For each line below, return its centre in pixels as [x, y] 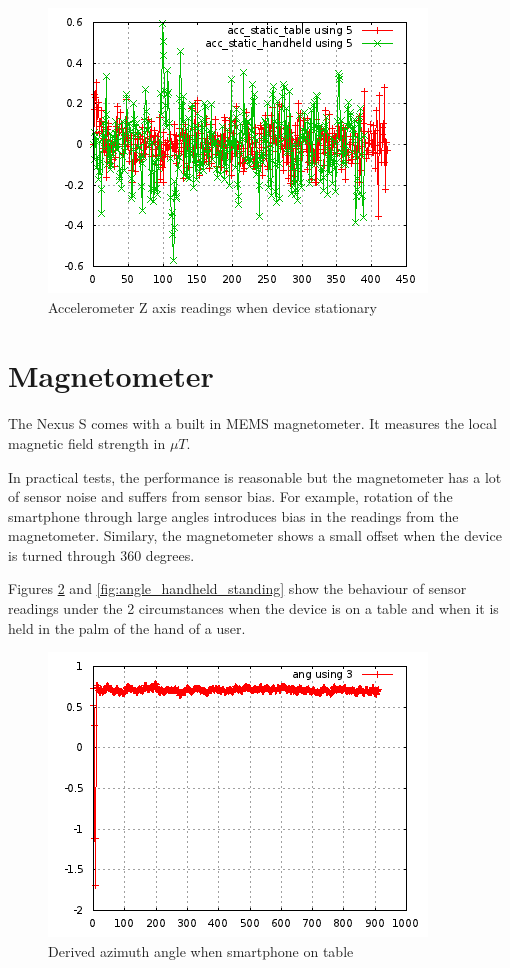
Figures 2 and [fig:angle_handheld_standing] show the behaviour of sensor [237, 588]
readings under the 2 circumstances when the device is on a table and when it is [253, 608]
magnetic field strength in [87, 442]
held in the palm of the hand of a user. [127, 627]
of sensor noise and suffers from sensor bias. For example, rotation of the [230, 496]
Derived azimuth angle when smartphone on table [201, 950]
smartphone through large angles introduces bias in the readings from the [233, 515]
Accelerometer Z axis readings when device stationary [212, 306]
